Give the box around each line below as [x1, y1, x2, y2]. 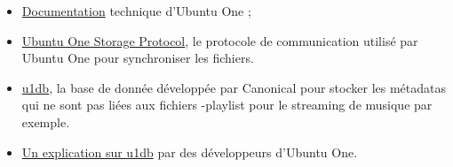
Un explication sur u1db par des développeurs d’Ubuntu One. [21, 142, 358, 161]
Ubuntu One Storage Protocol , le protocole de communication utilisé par [21, 31, 418, 49]
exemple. [21, 112, 70, 131]
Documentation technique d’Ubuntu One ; [21, 2, 251, 19]
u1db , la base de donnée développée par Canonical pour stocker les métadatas [21, 78, 446, 96]
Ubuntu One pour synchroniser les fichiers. [21, 49, 254, 67]
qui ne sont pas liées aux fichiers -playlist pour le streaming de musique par [21, 95, 433, 114]
